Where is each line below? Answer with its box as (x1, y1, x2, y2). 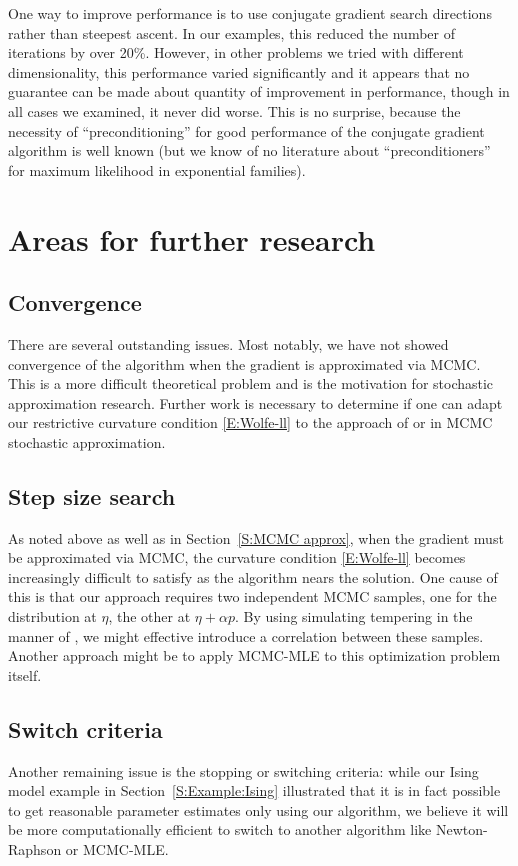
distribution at (8, 606, 97, 627)
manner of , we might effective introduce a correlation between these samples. (8, 625, 484, 646)
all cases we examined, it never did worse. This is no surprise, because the (8, 100, 461, 121)
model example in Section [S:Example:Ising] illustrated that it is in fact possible (8, 780, 501, 801)
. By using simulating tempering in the (234, 606, 473, 627)
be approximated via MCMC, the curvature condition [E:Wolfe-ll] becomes (8, 547, 466, 568)
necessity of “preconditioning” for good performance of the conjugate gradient (8, 120, 485, 141)
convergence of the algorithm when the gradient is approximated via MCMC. (8, 353, 481, 374)
